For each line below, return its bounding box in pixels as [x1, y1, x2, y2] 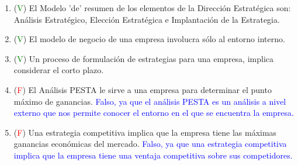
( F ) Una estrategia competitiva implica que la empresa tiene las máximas [13, 126, 277, 138]
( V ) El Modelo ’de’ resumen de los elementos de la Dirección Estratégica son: [13, 2, 291, 13]
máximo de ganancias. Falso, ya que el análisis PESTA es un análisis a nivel [13, 95, 286, 107]
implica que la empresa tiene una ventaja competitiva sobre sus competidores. [13, 149, 293, 161]
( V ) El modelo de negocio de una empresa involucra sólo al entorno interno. [13, 33, 285, 45]
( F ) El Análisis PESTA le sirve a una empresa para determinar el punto [13, 83, 272, 95]
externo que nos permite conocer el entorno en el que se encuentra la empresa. [13, 106, 294, 119]
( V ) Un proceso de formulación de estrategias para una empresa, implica [13, 52, 274, 64]
